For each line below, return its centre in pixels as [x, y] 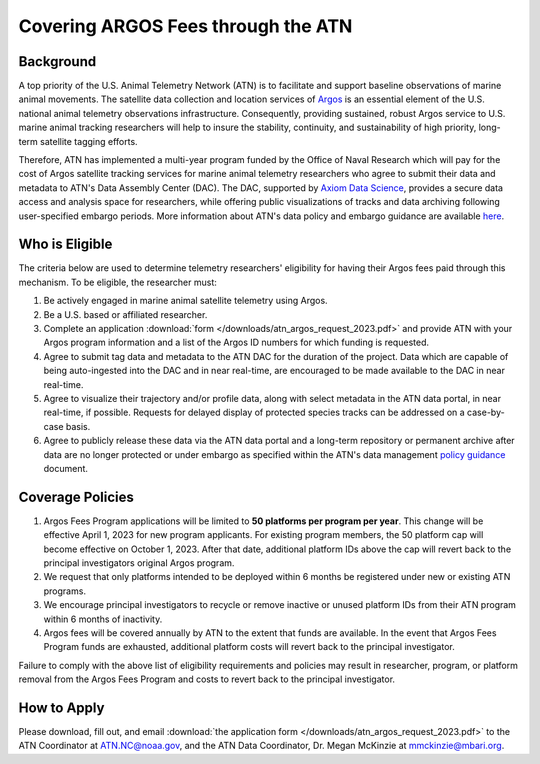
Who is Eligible [65, 244]
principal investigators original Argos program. [139, 563]
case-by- [485, 412]
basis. [78, 426]
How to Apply [61, 707]
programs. [65, 591]
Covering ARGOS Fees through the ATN [185, 26]
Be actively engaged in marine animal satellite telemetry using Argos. [186, 301]
